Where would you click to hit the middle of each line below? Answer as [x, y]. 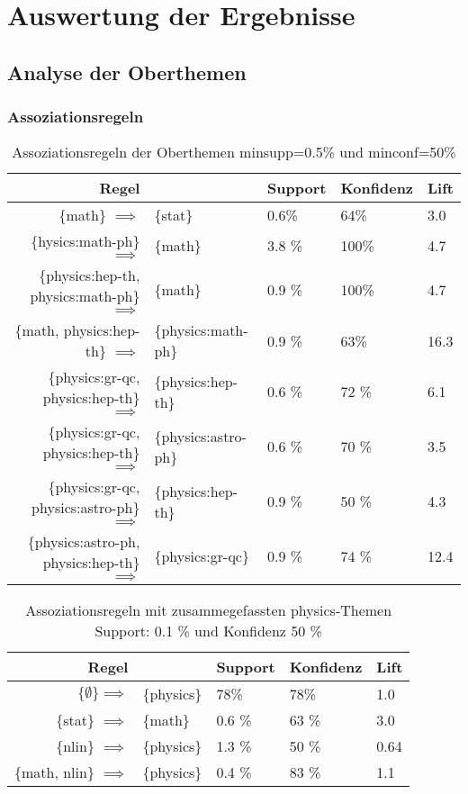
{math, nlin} [54, 772]
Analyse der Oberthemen [127, 72]
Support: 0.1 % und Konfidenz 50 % [208, 631]
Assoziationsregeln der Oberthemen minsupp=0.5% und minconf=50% [234, 152]
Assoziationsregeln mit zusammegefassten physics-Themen [209, 610]
